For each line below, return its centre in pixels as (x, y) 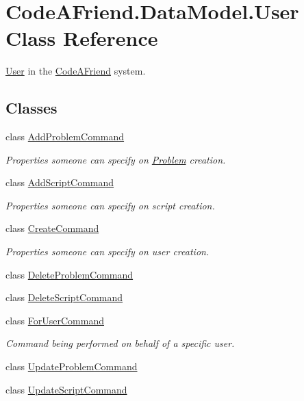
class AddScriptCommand (60, 182)
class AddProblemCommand (65, 137)
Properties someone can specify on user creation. (107, 251)
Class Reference (82, 38)
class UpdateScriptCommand (66, 389)
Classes (31, 108)
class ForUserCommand (55, 320)
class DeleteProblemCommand (69, 274)
